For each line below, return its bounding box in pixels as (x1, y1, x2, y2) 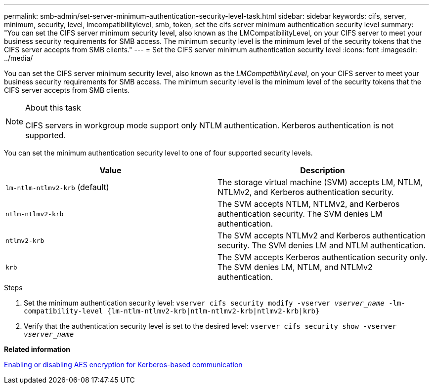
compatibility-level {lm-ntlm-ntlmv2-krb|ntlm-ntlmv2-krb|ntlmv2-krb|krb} (24, 307, 320, 315)
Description (300, 165, 345, 175)
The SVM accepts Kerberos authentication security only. (217, 252, 428, 262)
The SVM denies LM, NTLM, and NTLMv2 (217, 262, 373, 272)
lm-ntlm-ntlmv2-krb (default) (5, 182, 109, 192)
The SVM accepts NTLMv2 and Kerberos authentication (217, 231, 426, 240)
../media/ (4, 54, 33, 62)
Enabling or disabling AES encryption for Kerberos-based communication (4, 360, 243, 369)
